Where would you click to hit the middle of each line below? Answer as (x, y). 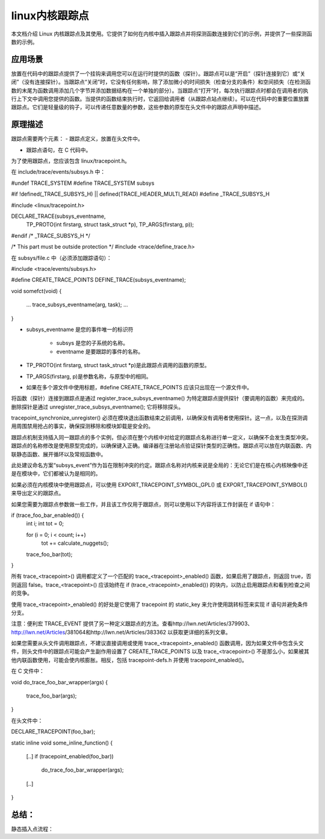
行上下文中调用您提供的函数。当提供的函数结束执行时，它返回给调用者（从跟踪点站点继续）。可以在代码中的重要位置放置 (160, 99)
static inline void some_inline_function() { (62, 743)
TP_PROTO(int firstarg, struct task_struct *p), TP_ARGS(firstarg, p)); (110, 224)
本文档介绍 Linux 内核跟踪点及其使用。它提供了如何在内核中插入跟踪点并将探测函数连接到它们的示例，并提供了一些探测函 (162, 34)
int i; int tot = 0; (45, 524)
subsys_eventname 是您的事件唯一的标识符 (80, 329)
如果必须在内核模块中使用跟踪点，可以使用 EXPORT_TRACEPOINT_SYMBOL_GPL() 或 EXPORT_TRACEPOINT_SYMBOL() (159, 485)
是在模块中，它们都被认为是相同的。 (56, 474)
